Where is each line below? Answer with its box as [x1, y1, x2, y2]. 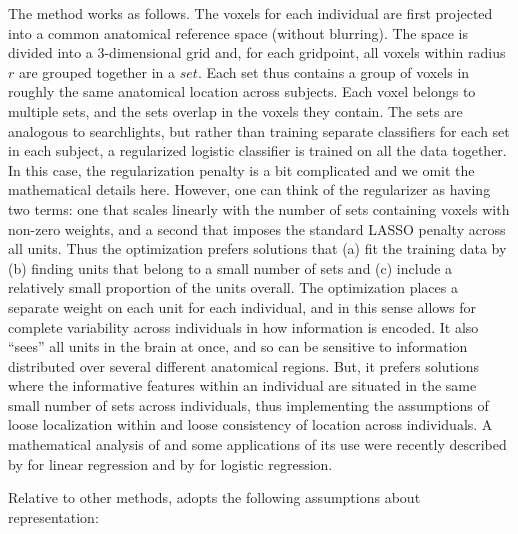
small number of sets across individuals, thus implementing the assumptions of [8, 394, 489, 415]
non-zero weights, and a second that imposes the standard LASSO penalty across [8, 218, 506, 239]
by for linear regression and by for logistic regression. [8, 453, 333, 474]
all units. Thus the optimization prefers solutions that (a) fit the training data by [8, 238, 507, 259]
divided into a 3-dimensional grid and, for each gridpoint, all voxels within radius [8, 42, 506, 63]
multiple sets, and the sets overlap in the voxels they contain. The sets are [8, 100, 463, 121]
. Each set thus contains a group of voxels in [197, 61, 470, 82]
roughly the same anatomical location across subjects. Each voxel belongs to [8, 81, 476, 102]
